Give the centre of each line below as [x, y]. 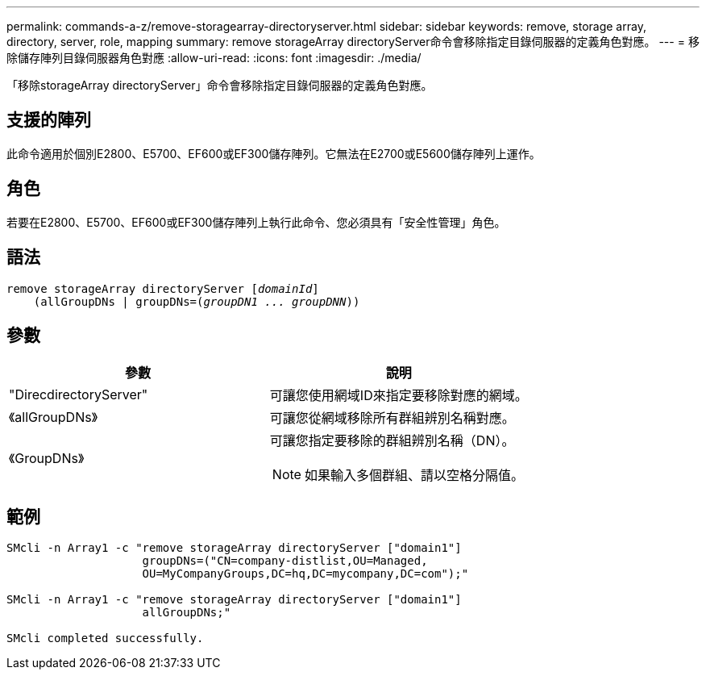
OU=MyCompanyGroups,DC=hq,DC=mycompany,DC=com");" [305, 574]
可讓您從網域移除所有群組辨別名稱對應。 [392, 418]
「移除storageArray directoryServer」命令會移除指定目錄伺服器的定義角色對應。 [220, 85]
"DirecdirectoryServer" [79, 395]
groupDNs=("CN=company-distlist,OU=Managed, [285, 561]
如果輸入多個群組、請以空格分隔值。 [414, 476]
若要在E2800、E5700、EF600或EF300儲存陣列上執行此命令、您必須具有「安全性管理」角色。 [256, 222]
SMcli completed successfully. [105, 638]
